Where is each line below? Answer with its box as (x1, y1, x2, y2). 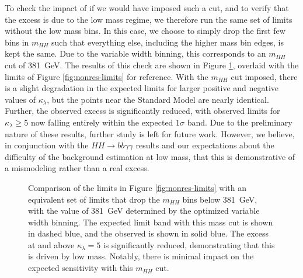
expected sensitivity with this (28, 262, 133, 274)
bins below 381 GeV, (182, 193, 257, 205)
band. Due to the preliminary (187, 116, 292, 128)
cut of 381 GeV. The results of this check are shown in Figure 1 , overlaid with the (5, 58, 299, 71)
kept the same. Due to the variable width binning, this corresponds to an (5, 47, 266, 60)
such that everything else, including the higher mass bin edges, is (51, 36, 284, 48)
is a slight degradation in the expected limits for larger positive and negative (5, 82, 279, 94)
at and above (28, 238, 75, 251)
